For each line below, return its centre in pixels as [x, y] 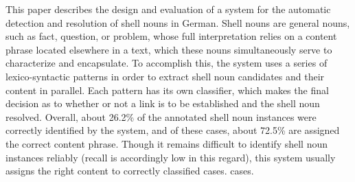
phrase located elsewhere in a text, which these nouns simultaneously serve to [169, 49]
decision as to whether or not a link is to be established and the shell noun [163, 103]
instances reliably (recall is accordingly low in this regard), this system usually [171, 157]
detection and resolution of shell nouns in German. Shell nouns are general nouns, [178, 22]
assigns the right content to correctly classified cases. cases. [130, 171]
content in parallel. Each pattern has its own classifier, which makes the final [167, 90]
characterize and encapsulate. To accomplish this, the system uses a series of [167, 63]
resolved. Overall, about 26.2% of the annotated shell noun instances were [161, 116]
